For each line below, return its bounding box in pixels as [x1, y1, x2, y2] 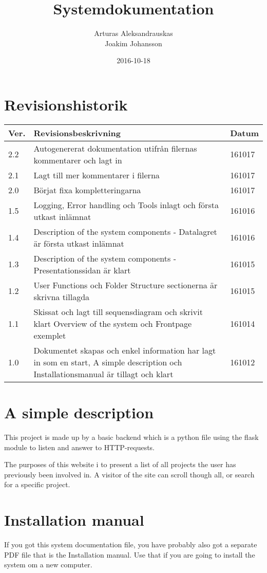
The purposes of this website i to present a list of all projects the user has [4, 459, 236, 470]
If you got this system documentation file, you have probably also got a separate [4, 539, 257, 550]
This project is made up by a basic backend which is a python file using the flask [4, 431, 259, 442]
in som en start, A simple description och [33, 356, 182, 368]
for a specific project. [4, 479, 70, 490]
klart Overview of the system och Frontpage [33, 317, 192, 329]
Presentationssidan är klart [33, 264, 131, 276]
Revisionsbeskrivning [33, 126, 121, 139]
